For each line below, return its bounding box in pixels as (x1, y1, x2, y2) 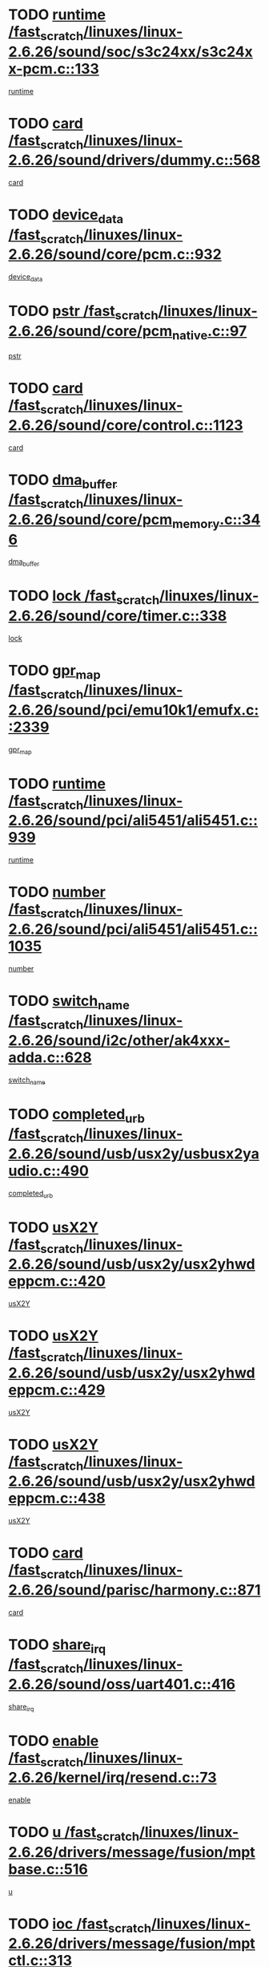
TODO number (8, 883, 106, 902)
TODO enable (8, 1731, 99, 1750)
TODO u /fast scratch (8, 1823, 140, 1844)
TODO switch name (8, 992, 130, 1012)
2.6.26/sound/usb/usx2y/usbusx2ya (8, 1145, 260, 1162)
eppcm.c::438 (8, 1490, 106, 1507)
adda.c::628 (8, 1048, 92, 1067)
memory (171, 516, 220, 531)
